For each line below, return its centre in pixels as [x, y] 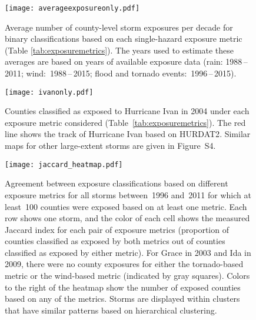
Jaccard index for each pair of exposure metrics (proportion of [117, 229]
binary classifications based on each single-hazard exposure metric [124, 39]
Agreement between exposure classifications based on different [117, 183]
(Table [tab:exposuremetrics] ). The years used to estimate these [119, 50]
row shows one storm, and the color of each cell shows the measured [127, 218]
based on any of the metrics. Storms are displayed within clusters [122, 299]
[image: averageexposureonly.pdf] [72, 8]
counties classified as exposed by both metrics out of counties [115, 241]
